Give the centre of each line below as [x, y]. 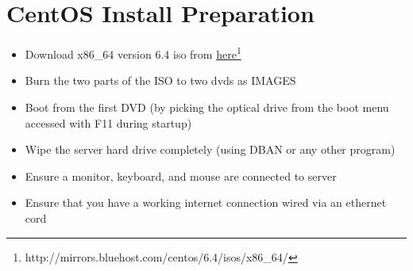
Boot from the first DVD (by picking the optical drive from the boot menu [207, 107]
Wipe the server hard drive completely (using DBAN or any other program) [210, 149]
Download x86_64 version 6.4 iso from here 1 [133, 53]
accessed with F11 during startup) [108, 122]
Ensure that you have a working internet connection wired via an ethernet [206, 202]
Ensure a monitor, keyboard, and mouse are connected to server [181, 176]
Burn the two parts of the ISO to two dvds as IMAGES [160, 80]
